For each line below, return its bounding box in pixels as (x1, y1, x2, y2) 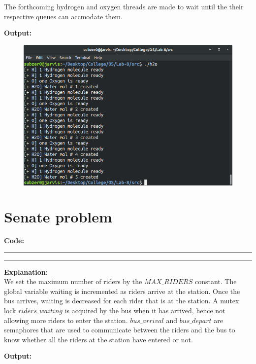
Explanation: (4, 266, 48, 277)
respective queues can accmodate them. (4, 11, 123, 21)
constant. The (194, 276, 237, 287)
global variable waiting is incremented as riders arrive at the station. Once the (4, 286, 240, 296)
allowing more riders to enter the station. (4, 315, 128, 325)
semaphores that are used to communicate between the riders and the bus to (4, 325, 235, 335)
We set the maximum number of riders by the (4, 276, 142, 287)
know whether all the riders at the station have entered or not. (4, 334, 193, 344)
